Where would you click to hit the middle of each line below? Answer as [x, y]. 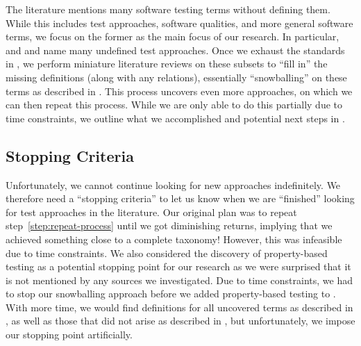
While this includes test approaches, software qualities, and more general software [179, 23]
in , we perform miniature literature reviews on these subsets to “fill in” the [167, 64]
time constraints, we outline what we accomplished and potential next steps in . [175, 118]
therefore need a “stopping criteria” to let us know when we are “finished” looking [180, 198]
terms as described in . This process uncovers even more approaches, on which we [179, 91]
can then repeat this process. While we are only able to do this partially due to [174, 105]
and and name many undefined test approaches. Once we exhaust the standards [175, 50]
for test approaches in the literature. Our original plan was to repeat [151, 212]
